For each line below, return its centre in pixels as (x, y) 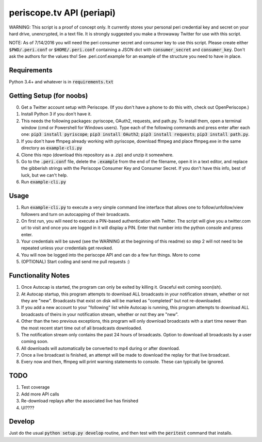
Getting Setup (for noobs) (49, 95)
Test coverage (35, 387)
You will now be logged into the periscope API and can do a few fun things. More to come (111, 255)
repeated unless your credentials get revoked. (67, 248)
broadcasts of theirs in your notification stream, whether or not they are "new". (100, 314)
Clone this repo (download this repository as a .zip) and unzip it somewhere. (97, 155)
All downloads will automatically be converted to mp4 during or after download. (101, 348)
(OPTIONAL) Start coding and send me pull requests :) (75, 262)
